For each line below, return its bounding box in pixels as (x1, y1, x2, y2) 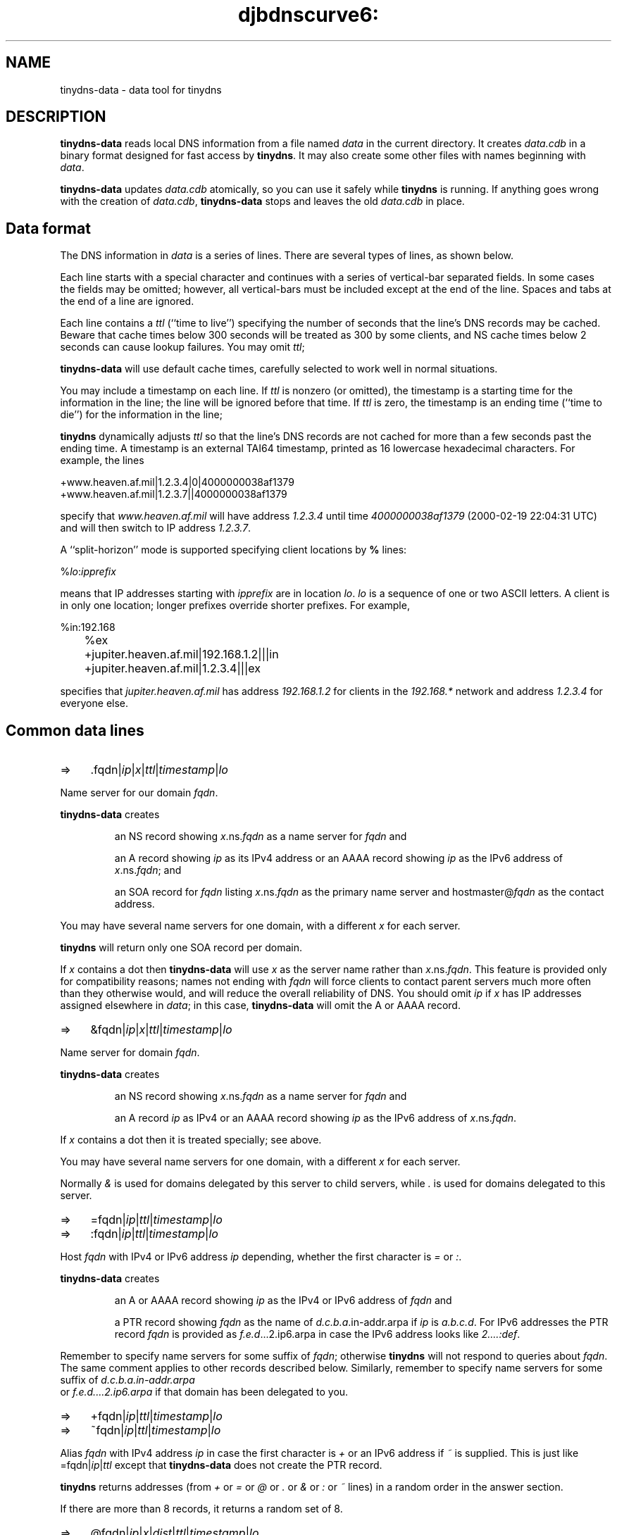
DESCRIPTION (6, 108, 106, 126)
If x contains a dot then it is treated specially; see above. (60, 1134, 322, 1146)
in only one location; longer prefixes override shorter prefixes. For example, (60, 599, 410, 612)
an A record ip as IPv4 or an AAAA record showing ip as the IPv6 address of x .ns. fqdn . (114, 1112, 517, 1124)
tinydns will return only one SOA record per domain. (60, 941, 302, 954)
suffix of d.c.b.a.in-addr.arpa (60, 1374, 195, 1386)
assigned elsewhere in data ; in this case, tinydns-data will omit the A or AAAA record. (60, 999, 461, 1012)
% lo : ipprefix (60, 565, 116, 578)
